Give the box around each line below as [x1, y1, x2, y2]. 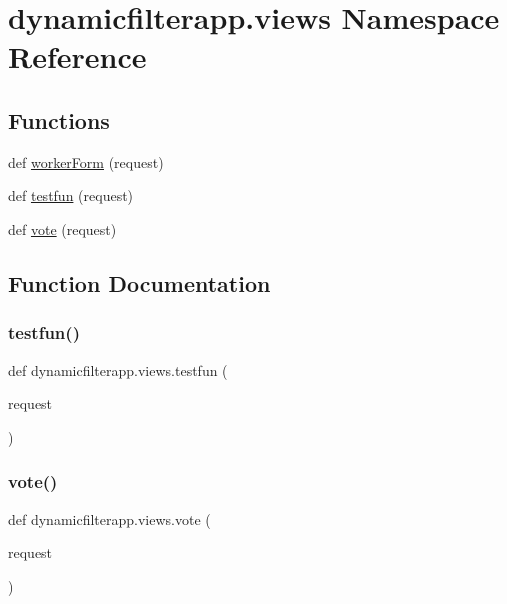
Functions [8, 104, 110, 135]
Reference [8, 36, 147, 77]
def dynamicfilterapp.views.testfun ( [8, 359, 228, 380]
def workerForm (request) [8, 151, 164, 172]
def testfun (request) [8, 185, 134, 206]
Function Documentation [8, 267, 271, 298]
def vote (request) [8, 218, 117, 239]
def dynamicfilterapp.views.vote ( [8, 508, 211, 529]
